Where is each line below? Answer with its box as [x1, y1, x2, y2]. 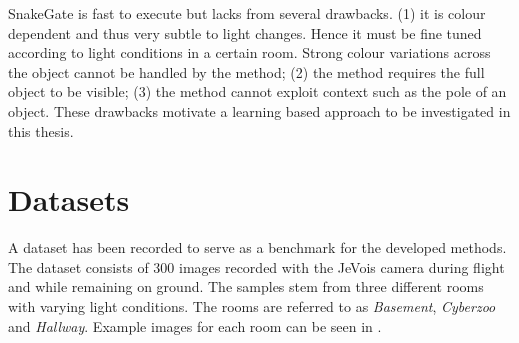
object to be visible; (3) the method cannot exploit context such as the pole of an [8, 81, 507, 102]
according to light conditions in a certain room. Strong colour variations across [8, 42, 491, 63]
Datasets [8, 179, 130, 220]
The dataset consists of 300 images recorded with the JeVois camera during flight [8, 256, 505, 277]
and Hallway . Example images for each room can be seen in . [8, 315, 382, 336]
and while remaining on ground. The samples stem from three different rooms [8, 276, 484, 297]
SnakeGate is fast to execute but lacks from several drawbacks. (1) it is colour [8, 3, 486, 23]
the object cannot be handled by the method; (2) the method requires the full [8, 61, 485, 82]
